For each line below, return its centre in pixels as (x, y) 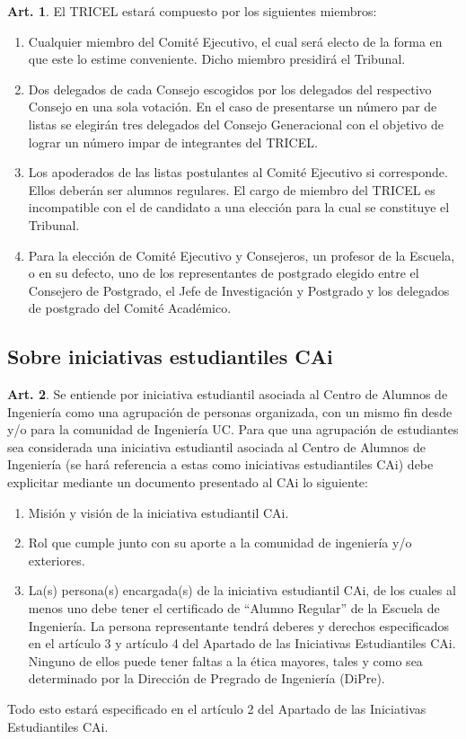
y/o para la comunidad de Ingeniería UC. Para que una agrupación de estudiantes (233, 429)
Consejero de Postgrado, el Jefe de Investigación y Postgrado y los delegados (239, 290)
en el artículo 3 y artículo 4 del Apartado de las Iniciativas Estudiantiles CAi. (242, 643)
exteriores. (57, 560)
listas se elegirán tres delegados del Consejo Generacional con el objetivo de (236, 124)
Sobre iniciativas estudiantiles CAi (170, 356)
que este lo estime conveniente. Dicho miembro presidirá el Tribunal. (217, 59)
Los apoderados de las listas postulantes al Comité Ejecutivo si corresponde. (238, 172)
